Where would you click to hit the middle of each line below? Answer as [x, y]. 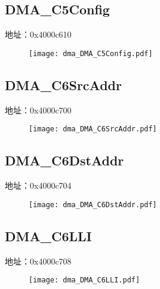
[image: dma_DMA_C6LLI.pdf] [84, 280]
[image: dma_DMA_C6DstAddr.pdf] [93, 205]
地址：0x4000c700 [38, 110]
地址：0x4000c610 [38, 34]
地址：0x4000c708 [38, 261]
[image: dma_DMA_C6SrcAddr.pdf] [93, 129]
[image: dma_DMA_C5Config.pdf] [91, 53]
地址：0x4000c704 [38, 185]
